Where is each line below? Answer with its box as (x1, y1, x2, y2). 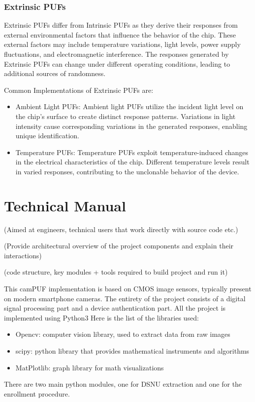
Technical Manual (4, 195, 126, 215)
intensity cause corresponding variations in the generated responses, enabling (15, 121, 248, 131)
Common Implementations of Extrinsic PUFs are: (4, 84, 154, 95)
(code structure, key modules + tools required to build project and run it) (4, 267, 228, 277)
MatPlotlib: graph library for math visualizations (15, 362, 164, 372)
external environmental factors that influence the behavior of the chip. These (4, 29, 236, 40)
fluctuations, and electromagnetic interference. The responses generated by (4, 49, 229, 59)
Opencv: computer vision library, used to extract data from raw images (15, 329, 230, 339)
